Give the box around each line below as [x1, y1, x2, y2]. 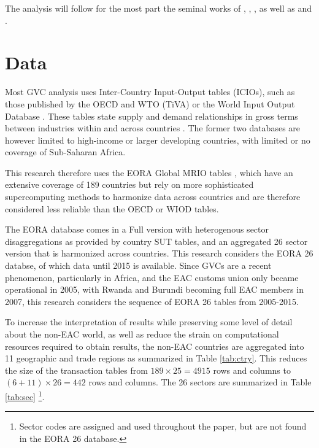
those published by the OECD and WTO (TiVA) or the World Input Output [5, 97, 295, 110]
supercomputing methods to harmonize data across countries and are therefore [5, 190, 301, 203]
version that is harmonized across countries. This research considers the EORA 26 [5, 247, 313, 260]
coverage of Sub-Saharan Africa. [5, 145, 126, 158]
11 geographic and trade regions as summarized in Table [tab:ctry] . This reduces [5, 352, 307, 365]
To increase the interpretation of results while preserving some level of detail [5, 315, 293, 328]
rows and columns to [213, 363, 291, 376]
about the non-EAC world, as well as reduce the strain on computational [5, 328, 279, 340]
